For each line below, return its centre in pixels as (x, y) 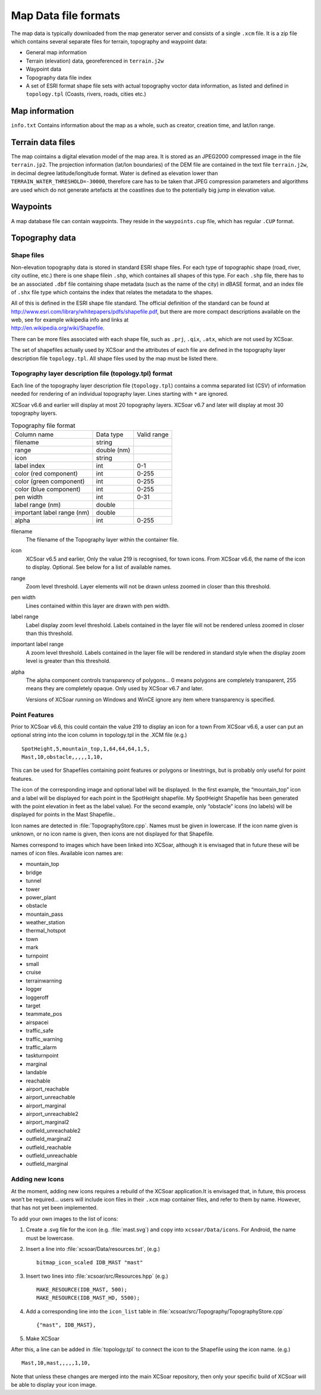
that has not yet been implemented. (54, 1208)
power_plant (41, 897)
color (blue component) (48, 489)
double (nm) (113, 450)
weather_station (45, 922)
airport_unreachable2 (52, 1114)
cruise (34, 972)
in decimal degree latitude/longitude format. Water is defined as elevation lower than (114, 173)
